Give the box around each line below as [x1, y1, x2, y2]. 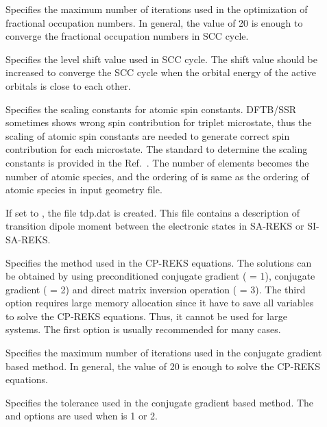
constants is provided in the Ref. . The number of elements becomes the [5, 155, 309, 169]
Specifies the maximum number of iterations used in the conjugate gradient [5, 345, 322, 360]
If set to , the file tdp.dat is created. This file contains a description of [5, 205, 300, 219]
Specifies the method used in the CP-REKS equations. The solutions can [5, 255, 312, 269]
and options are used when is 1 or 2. [5, 408, 158, 423]
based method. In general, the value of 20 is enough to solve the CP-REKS [5, 358, 320, 373]
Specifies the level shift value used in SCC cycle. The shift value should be [5, 51, 317, 66]
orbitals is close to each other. [5, 78, 131, 93]
